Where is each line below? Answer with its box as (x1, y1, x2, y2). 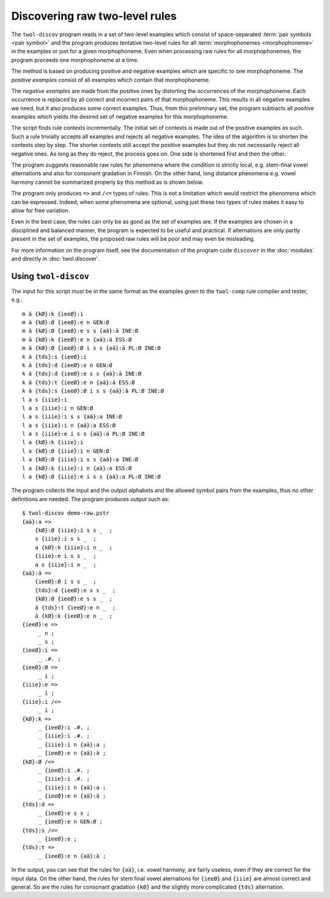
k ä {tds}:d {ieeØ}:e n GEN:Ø (22, 361, 113, 369)
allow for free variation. (11, 206, 70, 214)
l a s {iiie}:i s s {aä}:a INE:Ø (22, 413, 122, 420)
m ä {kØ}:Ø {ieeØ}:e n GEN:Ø (22, 319, 109, 326)
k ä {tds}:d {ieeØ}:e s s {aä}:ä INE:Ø (22, 371, 142, 377)
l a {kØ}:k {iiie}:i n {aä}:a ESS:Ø (22, 464, 132, 472)
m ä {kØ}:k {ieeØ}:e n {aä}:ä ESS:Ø (22, 336, 132, 343)
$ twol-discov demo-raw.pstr (22, 510, 109, 517)
